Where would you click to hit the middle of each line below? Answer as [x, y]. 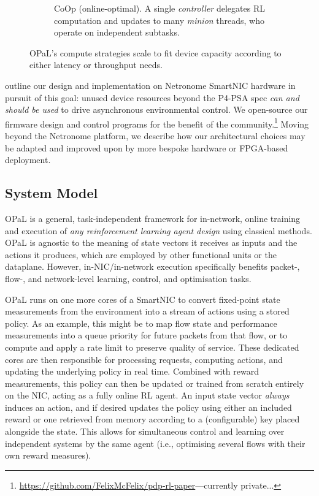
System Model [52, 193]
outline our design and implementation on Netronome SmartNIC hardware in [150, 85]
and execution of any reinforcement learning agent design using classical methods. [159, 230]
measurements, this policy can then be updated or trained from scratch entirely [155, 383]
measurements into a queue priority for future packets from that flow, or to [146, 335]
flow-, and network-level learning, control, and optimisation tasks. [128, 278]
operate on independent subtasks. [117, 32]
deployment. [28, 160]
